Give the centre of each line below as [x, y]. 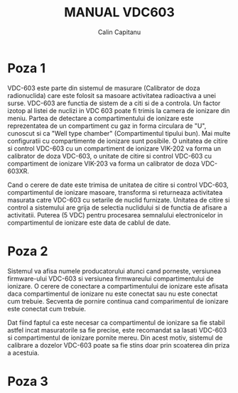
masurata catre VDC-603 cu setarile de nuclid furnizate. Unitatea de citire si [119, 200]
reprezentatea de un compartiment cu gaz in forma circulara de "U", [107, 126]
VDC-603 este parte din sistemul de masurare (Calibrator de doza [104, 88]
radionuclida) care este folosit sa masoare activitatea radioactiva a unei [112, 95]
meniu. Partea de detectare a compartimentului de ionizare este [101, 118]
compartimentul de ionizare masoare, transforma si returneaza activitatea [115, 192]
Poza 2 [28, 251]
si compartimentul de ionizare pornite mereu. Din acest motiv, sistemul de [115, 338]
